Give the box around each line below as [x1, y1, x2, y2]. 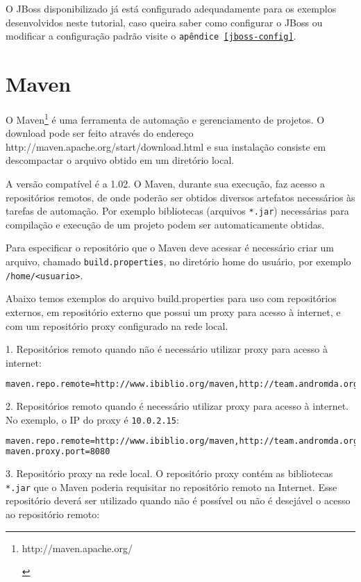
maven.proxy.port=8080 [6, 447, 110, 457]
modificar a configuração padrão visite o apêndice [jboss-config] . [6, 28, 296, 43]
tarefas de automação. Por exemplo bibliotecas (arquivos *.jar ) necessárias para [6, 203, 349, 218]
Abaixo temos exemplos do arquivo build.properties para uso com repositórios [6, 291, 337, 306]
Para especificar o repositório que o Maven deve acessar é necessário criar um [6, 240, 335, 255]
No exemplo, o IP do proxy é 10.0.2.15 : [6, 412, 179, 426]
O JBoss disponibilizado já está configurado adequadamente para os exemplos [6, 1, 337, 15]
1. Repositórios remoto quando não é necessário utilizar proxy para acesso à [6, 342, 328, 356]
